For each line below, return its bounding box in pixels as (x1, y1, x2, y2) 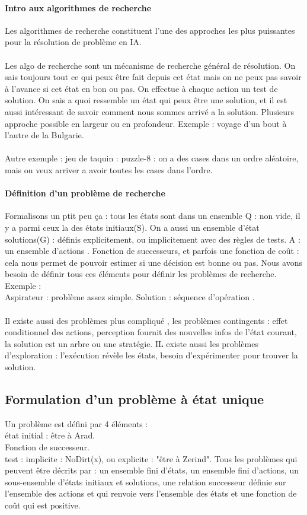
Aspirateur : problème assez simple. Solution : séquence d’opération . (5, 291, 255, 303)
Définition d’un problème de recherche (5, 187, 165, 199)
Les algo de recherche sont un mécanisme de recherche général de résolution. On (5, 59, 296, 71)
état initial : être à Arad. (5, 429, 95, 441)
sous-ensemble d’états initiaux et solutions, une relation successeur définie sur (5, 475, 286, 488)
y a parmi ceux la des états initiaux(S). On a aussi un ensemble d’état (5, 221, 260, 233)
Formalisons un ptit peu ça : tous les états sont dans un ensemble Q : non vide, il (5, 209, 300, 222)
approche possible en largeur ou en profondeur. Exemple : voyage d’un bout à (5, 117, 287, 129)
